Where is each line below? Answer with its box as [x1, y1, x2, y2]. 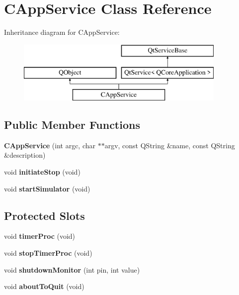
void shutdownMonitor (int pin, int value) [4, 264, 140, 275]
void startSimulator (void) [4, 183, 90, 194]
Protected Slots [4, 207, 85, 223]
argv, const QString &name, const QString [104, 140, 235, 150]
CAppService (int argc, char [4, 140, 96, 150]
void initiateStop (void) [4, 167, 80, 177]
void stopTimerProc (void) [4, 248, 92, 258]
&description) [4, 150, 46, 160]
